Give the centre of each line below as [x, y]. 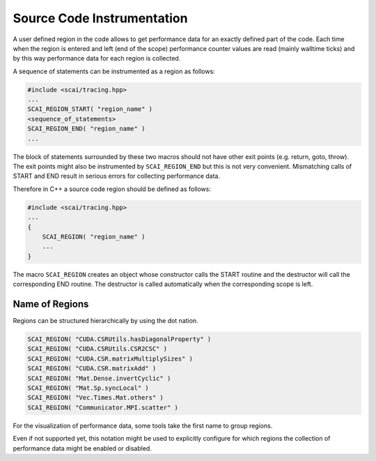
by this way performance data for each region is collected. [97, 59]
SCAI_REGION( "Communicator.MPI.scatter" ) [103, 407]
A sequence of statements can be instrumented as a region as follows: [114, 71]
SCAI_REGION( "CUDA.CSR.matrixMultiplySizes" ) [110, 358]
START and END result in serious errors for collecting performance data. [117, 176]
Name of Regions [51, 304]
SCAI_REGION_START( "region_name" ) [90, 109]
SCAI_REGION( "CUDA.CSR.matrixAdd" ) [92, 369]
